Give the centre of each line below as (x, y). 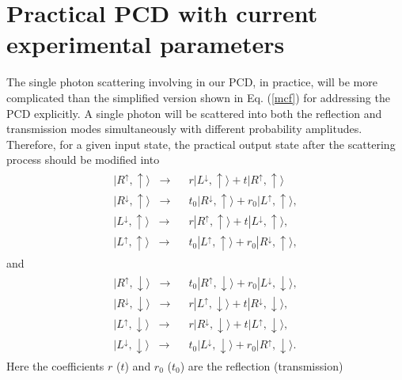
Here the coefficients (55, 365)
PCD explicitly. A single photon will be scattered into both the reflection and (194, 113)
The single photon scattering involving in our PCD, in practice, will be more (192, 82)
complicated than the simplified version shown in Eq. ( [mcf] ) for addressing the (198, 97)
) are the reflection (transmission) (262, 365)
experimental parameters (146, 44)
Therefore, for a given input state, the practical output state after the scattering (201, 144)
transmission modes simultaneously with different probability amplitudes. (184, 129)
